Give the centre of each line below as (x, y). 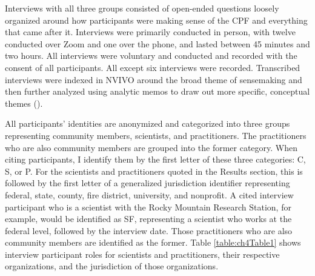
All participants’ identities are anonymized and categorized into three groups (148, 123)
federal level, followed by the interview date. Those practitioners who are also (149, 230)
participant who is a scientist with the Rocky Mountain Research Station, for (148, 207)
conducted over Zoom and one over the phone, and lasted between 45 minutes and (157, 43)
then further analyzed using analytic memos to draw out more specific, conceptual (157, 91)
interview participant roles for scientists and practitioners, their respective (142, 254)
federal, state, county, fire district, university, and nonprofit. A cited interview (149, 194)
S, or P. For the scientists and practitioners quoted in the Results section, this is (154, 171)
